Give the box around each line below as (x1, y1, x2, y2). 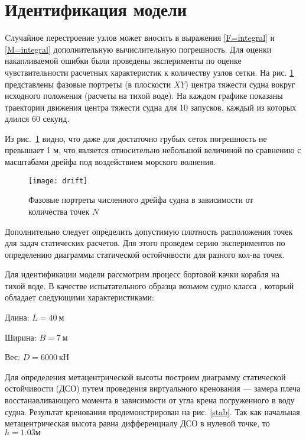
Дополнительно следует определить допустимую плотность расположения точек (5, 225, 293, 237)
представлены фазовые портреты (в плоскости (5, 77, 171, 90)
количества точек (28, 205, 90, 217)
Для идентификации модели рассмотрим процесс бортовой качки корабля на (5, 268, 279, 280)
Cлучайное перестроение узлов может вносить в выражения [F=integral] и (5, 31, 275, 44)
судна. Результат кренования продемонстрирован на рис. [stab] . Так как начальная (5, 405, 300, 418)
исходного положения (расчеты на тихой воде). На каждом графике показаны (5, 89, 283, 102)
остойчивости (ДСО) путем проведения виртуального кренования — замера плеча (5, 382, 301, 394)
